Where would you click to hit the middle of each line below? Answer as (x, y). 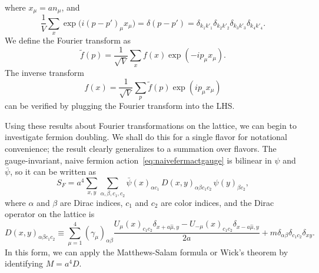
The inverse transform (44, 72)
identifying (24, 263)
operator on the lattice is (50, 214)
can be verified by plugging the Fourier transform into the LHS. (120, 106)
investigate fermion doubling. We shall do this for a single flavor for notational (146, 137)
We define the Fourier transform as (68, 40)
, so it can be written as (53, 172)
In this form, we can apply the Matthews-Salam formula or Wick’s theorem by (147, 252)
